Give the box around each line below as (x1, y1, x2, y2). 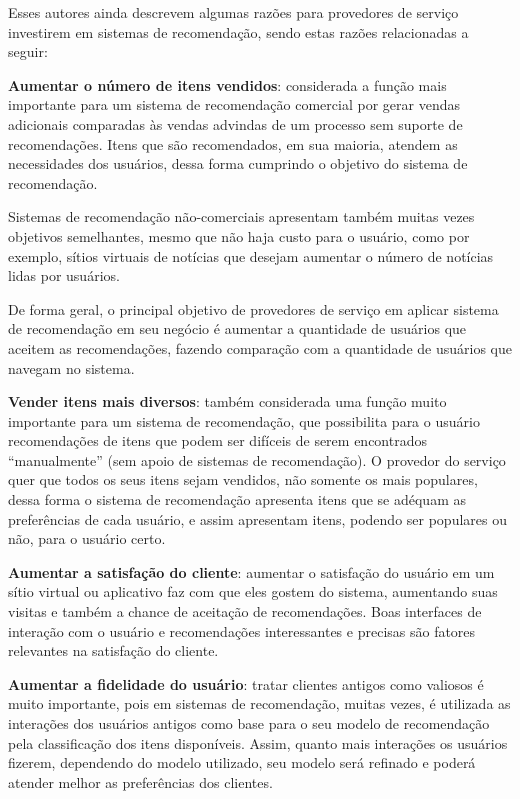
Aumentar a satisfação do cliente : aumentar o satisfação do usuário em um (8, 561, 495, 582)
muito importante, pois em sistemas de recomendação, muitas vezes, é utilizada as (8, 693, 511, 714)
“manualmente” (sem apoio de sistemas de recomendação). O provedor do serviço (8, 449, 506, 470)
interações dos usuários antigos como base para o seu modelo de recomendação (8, 713, 490, 733)
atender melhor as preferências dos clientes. (8, 771, 273, 792)
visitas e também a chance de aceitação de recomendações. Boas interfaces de (8, 601, 482, 622)
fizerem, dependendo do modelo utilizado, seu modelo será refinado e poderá (8, 752, 476, 773)
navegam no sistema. (8, 357, 135, 378)
